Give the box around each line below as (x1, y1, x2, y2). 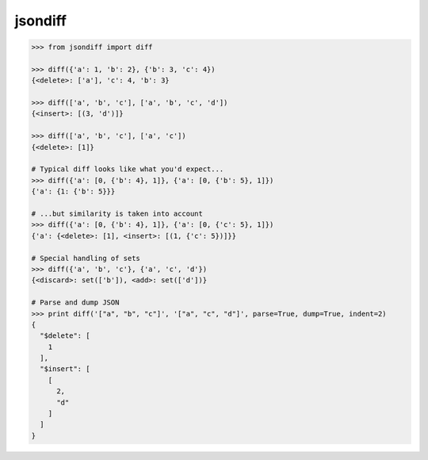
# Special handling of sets (31, 254, 140, 263)
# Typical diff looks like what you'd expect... (31, 165, 224, 174)
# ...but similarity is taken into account (31, 209, 204, 218)
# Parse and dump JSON (31, 298, 120, 307)
